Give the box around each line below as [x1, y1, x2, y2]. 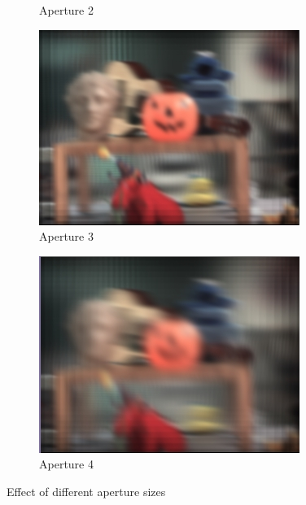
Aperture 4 [39, 455, 94, 472]
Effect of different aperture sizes [7, 482, 166, 499]
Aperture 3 [39, 228, 94, 245]
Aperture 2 [39, 2, 94, 18]
